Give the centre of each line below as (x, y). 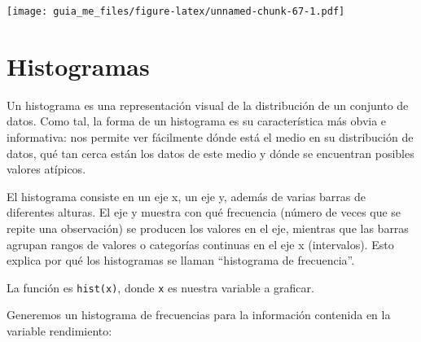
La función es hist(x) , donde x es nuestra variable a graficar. (160, 287)
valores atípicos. (46, 169)
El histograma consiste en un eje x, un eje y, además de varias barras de (186, 196)
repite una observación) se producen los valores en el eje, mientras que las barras (208, 228)
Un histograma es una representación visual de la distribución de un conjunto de (208, 105)
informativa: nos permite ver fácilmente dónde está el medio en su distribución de (210, 136)
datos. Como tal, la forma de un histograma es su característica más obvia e (197, 121)
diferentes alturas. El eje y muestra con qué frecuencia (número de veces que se (204, 212)
